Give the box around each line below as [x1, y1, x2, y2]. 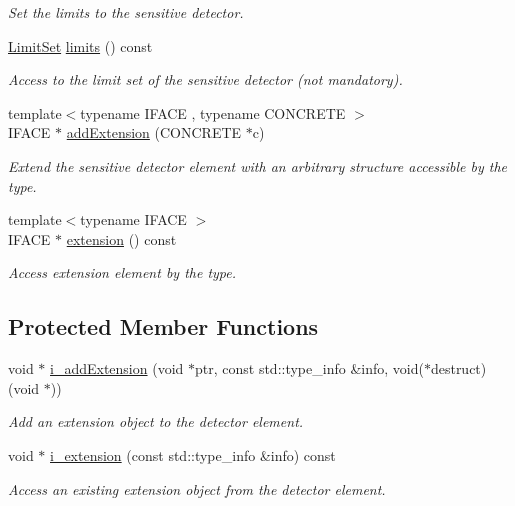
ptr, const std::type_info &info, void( [195, 358, 424, 379]
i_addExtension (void [50, 358, 184, 379]
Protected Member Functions [8, 311, 319, 342]
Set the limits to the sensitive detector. [8, 2, 244, 22]
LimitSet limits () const [8, 35, 153, 56]
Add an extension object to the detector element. [8, 411, 304, 432]
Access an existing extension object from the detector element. [8, 478, 386, 499]
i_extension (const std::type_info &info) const [50, 444, 336, 465]
